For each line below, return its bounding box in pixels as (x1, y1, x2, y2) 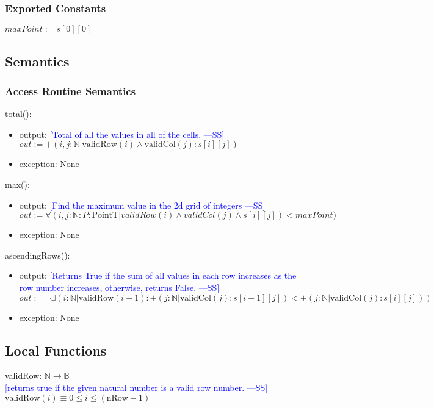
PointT (92, 211, 119, 220)
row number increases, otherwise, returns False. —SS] (19, 281, 220, 293)
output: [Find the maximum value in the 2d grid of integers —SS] (19, 198, 266, 211)
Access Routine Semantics (5, 83, 136, 98)
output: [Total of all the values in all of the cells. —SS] (19, 127, 225, 140)
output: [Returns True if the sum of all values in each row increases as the (19, 269, 297, 282)
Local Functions (5, 340, 107, 359)
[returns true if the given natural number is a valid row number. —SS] (5, 381, 268, 393)
